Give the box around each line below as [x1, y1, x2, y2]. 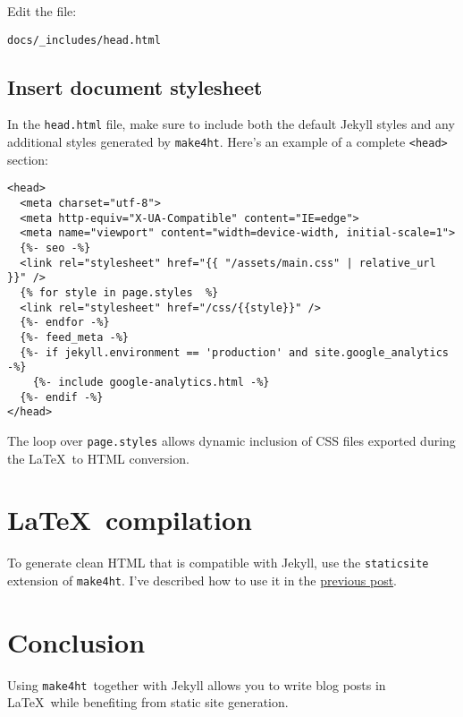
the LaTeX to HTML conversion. [7, 448, 189, 467]
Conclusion [7, 623, 146, 660]
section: [7, 149, 48, 168]
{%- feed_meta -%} [20, 330, 130, 344]
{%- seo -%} [20, 241, 91, 254]
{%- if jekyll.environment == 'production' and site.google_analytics [20, 346, 449, 359]
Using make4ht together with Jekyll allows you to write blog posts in [7, 675, 386, 694]
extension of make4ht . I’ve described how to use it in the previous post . [7, 570, 397, 589]
